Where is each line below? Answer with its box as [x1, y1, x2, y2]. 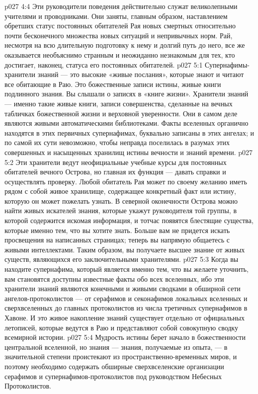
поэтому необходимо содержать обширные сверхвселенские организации [4, 361, 224, 371]
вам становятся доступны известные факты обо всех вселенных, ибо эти [4, 273, 224, 284]
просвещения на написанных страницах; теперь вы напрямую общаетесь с [4, 235, 230, 245]
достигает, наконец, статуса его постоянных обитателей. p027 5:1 [4, 59, 203, 70]
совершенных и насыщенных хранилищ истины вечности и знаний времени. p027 [4, 147, 253, 157]
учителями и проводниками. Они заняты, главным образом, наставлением [4, 10, 228, 21]
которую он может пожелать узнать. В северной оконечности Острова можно [4, 195, 238, 206]
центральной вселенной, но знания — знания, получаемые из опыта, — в [4, 341, 228, 352]
